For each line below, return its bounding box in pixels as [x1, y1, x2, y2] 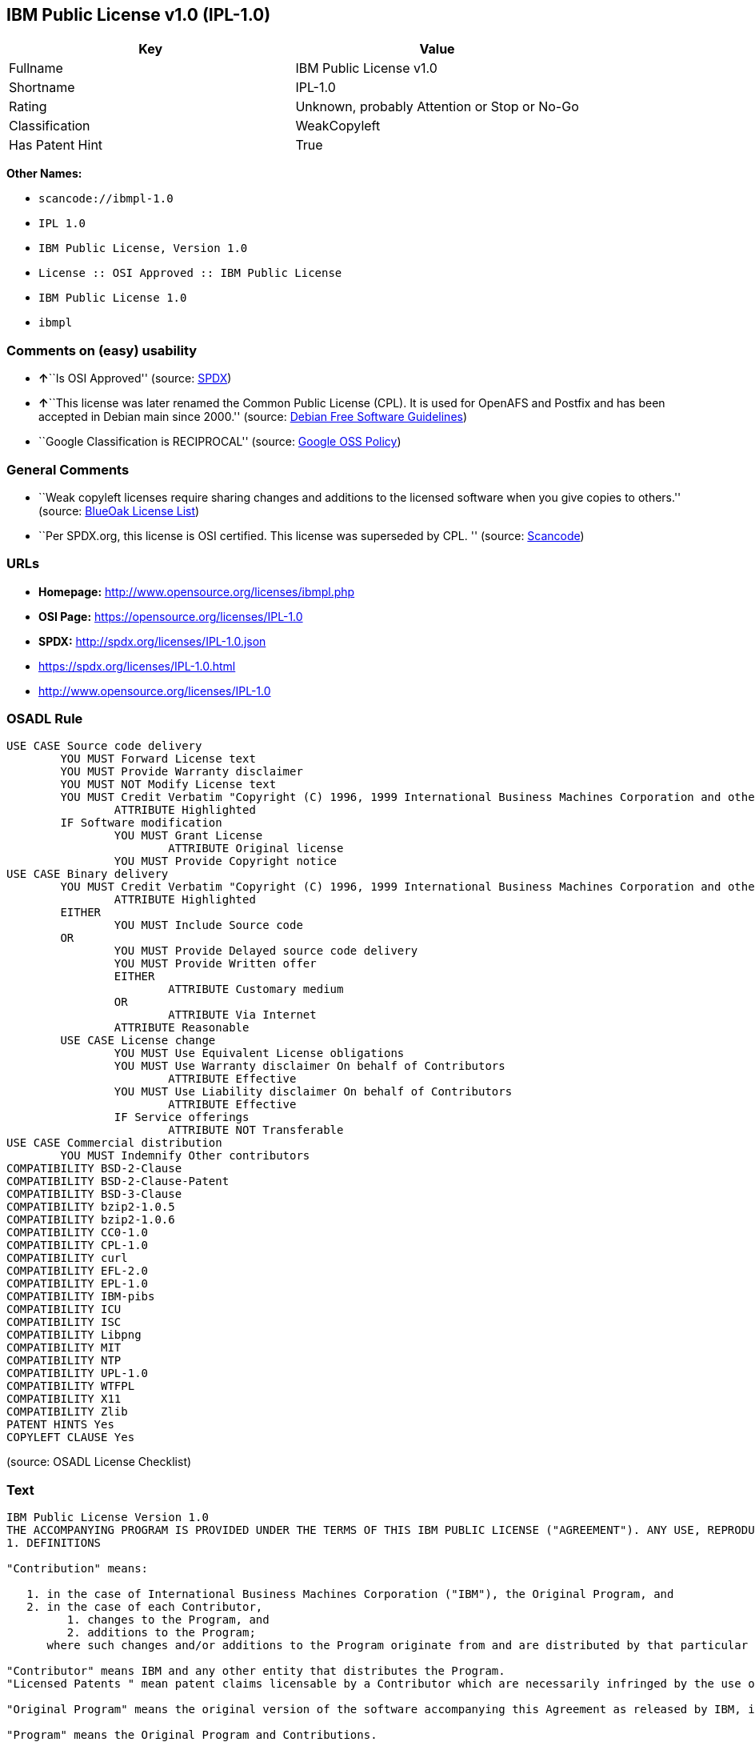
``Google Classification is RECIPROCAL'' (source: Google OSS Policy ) [38, 434, 401, 449]
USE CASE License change [60, 1034, 216, 1047]
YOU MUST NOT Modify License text [60, 778, 277, 791]
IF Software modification [60, 816, 222, 830]
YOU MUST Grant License [114, 829, 263, 843]
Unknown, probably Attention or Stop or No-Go [295, 98, 579, 115]
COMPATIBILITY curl [6, 1251, 128, 1265]
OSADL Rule [6, 711, 83, 727]
